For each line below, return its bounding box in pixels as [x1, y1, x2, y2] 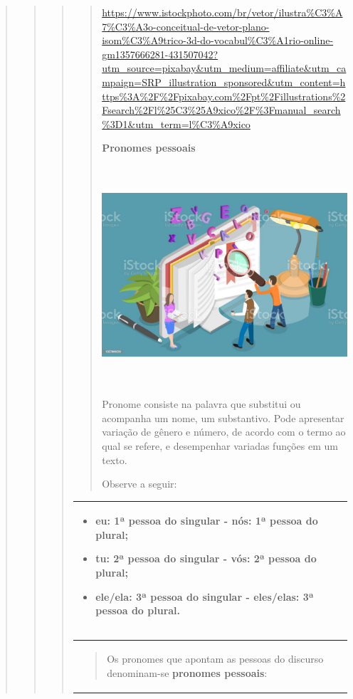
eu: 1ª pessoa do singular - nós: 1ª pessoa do [95, 513, 318, 528]
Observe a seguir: [102, 476, 177, 491]
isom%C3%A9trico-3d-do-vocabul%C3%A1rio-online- [102, 33, 334, 48]
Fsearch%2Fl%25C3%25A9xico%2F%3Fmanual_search [102, 103, 341, 117]
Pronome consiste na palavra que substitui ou [102, 396, 301, 411]
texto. [102, 452, 127, 467]
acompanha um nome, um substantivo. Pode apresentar [102, 410, 344, 425]
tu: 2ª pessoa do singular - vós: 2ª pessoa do [95, 551, 317, 566]
